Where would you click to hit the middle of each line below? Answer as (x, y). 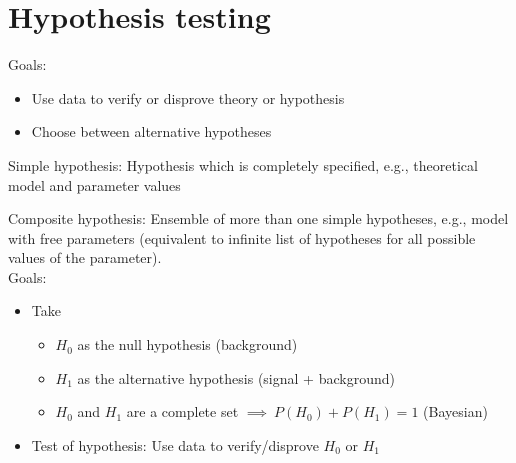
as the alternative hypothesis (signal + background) (236, 377)
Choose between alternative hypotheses (151, 131)
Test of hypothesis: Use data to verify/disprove (175, 444)
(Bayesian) (455, 411)
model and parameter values (94, 184)
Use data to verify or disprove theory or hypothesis (188, 97)
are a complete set (182, 411)
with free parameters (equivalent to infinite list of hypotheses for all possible (242, 237)
